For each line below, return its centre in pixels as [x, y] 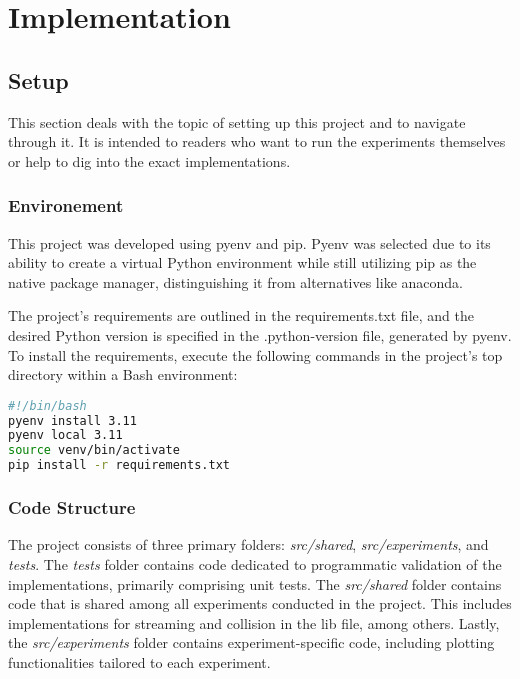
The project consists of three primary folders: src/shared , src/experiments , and [248, 544]
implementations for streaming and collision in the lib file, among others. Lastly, [254, 622]
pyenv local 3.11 [65, 435]
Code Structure [72, 507]
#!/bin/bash [47, 405]
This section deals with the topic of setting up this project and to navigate [237, 121]
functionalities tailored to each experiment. [139, 661]
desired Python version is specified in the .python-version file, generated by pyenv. [260, 334]
